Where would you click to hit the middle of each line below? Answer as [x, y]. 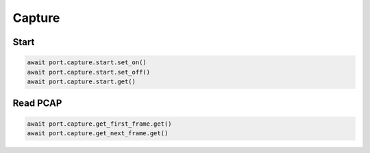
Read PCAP [37, 103]
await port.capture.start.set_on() [87, 62]
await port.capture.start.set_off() [89, 72]
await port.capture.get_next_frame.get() [98, 133]
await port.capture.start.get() [82, 81]
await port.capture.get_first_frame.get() [99, 124]
